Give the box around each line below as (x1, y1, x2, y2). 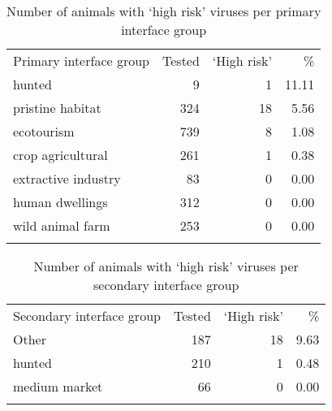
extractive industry (13, 169, 121, 188)
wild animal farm (13, 216, 110, 235)
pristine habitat (13, 98, 101, 117)
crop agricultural (13, 145, 108, 164)
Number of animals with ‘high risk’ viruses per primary (6, 2, 321, 20)
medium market (13, 377, 103, 396)
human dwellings (13, 193, 108, 211)
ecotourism (13, 122, 75, 141)
